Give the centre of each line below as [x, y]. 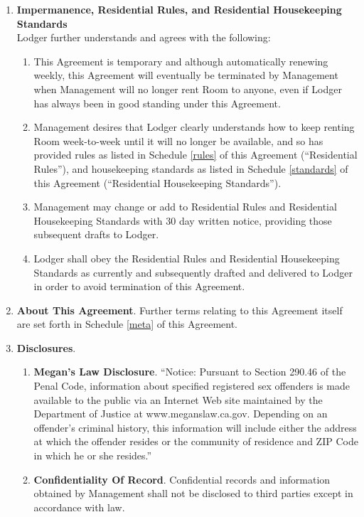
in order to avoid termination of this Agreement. [139, 286]
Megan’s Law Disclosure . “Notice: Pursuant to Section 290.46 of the [190, 372]
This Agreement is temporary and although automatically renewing [181, 61]
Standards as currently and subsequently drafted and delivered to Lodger [193, 272]
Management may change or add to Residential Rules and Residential [185, 207]
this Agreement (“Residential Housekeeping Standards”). [157, 182]
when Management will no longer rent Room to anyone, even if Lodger [188, 89]
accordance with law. [79, 507]
